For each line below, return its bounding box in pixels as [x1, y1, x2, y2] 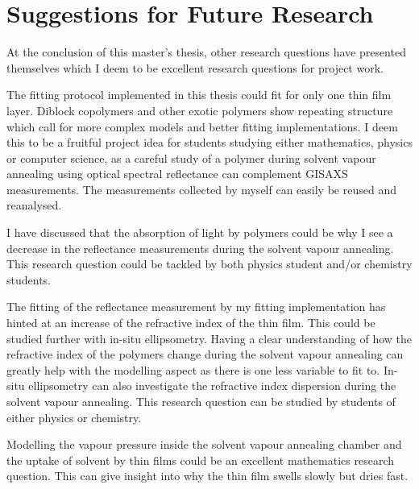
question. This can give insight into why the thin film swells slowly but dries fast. [6, 467, 409, 484]
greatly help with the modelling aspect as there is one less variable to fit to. [6, 361, 380, 378]
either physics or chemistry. [6, 408, 142, 425]
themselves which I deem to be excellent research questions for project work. [6, 59, 384, 76]
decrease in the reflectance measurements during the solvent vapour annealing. [6, 239, 394, 256]
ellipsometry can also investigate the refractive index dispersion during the [28, 377, 396, 394]
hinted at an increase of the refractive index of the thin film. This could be [6, 314, 375, 331]
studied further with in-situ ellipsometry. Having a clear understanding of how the [6, 329, 413, 346]
